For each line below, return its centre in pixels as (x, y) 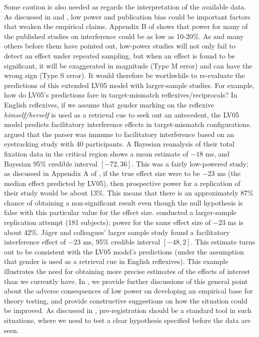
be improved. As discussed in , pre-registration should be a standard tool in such (128, 310)
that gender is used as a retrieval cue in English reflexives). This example (116, 261)
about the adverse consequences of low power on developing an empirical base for (128, 291)
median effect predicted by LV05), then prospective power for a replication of (122, 183)
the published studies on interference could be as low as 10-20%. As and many (124, 36)
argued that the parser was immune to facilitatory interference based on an (119, 134)
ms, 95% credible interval (121, 242)
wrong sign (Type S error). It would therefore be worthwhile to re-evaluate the (124, 75)
